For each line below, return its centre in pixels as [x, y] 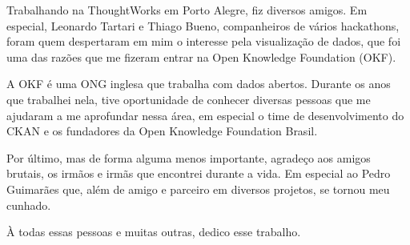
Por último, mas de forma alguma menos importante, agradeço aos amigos [189, 157]
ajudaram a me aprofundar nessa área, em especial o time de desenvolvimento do [205, 115]
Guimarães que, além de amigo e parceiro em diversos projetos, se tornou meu [198, 189]
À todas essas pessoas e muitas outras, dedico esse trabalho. [154, 232]
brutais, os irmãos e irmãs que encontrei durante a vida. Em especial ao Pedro [199, 173]
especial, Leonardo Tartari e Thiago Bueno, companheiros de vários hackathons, [203, 25]
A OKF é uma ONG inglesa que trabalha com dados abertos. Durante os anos [199, 84]
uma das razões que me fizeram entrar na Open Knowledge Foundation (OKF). [201, 56]
